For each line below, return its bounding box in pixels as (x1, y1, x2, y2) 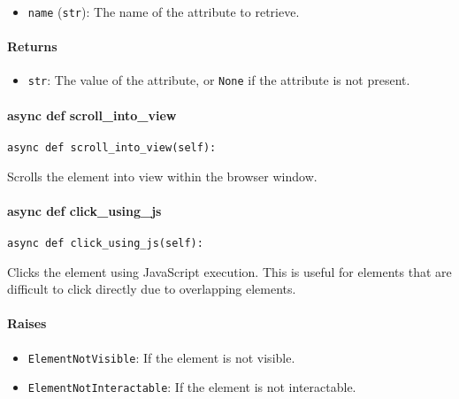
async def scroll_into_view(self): (7, 141, 217, 154)
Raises (7, 314, 47, 333)
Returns (7, 37, 57, 56)
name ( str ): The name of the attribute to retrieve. (27, 3, 300, 20)
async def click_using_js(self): (7, 236, 203, 249)
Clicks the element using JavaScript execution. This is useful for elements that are (7, 262, 452, 280)
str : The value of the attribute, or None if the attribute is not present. (27, 71, 410, 89)
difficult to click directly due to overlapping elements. (7, 280, 296, 298)
